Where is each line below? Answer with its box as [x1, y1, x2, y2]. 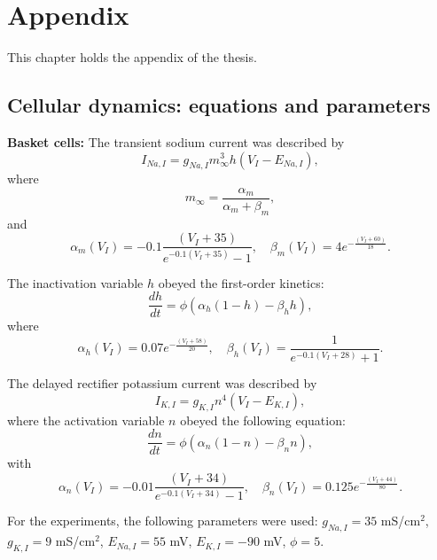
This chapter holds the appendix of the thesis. [7, 48, 257, 66]
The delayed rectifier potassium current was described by [7, 374, 317, 393]
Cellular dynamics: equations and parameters [7, 91, 431, 119]
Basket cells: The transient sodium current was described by [7, 132, 345, 151]
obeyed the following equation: [180, 410, 346, 429]
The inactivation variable [7, 273, 144, 292]
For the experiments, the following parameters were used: [7, 511, 318, 530]
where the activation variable [7, 410, 165, 429]
